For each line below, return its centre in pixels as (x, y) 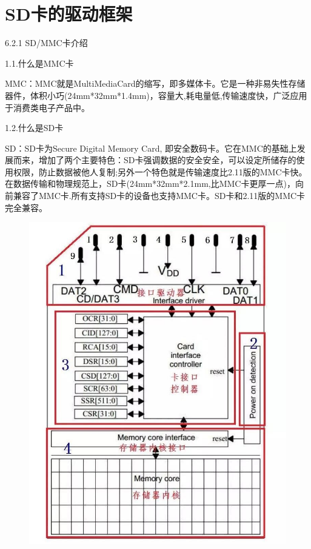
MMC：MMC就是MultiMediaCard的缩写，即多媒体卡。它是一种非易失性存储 (155, 83)
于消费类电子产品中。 (47, 107)
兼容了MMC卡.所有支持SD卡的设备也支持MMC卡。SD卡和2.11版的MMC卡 (159, 196)
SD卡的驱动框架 (69, 14)
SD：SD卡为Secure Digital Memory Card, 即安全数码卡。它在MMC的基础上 (151, 148)
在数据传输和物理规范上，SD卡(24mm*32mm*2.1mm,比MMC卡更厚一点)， (150, 184)
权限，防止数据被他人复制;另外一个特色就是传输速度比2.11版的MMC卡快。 (160, 171)
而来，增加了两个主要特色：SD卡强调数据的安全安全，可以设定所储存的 (155, 160)
